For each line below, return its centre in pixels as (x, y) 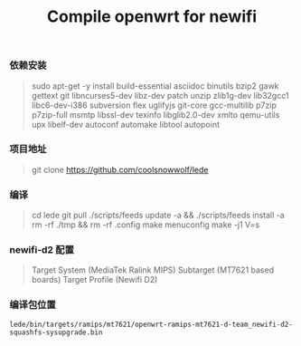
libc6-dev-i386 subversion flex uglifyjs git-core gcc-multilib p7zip (154, 105)
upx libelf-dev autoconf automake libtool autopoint (125, 124)
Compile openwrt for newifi (152, 17)
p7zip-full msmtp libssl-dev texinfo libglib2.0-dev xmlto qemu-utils (155, 114)
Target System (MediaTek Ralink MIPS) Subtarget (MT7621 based (152, 270)
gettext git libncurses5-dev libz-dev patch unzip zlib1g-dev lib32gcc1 (160, 95)
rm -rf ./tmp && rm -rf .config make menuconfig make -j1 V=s (146, 225)
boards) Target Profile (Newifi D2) (94, 280)
